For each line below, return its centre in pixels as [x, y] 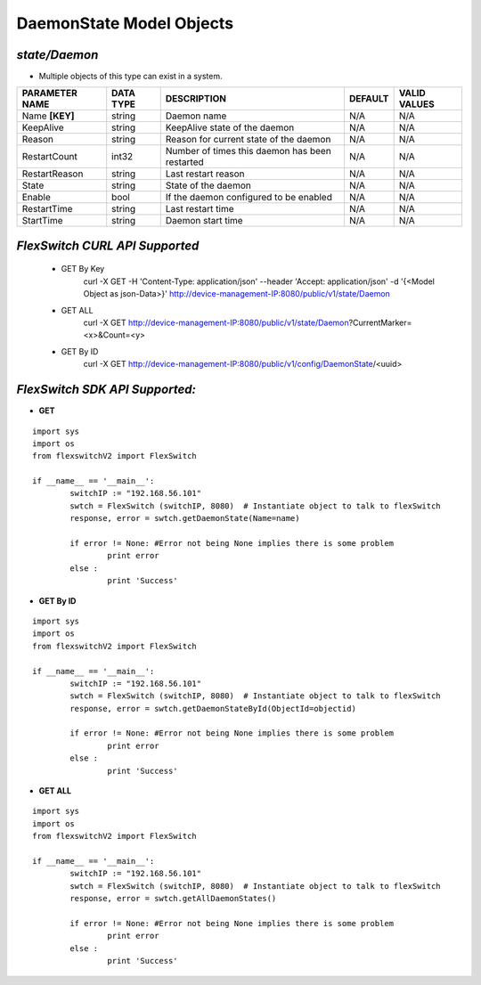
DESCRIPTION [196, 99]
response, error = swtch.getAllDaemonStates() [173, 899]
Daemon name [196, 116]
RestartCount [49, 157]
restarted [184, 162]
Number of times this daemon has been [248, 151]
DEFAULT [369, 99]
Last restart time [200, 209]
